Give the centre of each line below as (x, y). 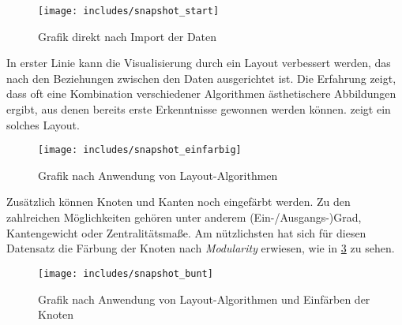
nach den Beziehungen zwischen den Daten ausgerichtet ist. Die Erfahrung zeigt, (201, 78)
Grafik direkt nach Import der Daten (128, 36)
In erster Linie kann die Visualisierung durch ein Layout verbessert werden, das (199, 63)
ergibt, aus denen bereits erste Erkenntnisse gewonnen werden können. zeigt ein (199, 109)
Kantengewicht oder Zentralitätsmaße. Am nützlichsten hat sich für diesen (186, 232)
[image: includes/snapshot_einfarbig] (140, 150)
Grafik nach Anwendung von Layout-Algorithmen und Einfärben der (204, 299)
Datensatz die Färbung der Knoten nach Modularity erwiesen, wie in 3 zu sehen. (201, 248)
